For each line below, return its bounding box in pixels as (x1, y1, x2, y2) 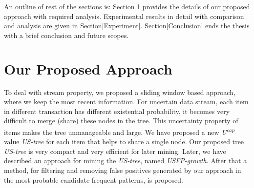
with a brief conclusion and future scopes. (4, 30, 129, 40)
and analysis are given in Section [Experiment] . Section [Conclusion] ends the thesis (4, 20, 250, 31)
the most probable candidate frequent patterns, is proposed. (4, 174, 183, 185)
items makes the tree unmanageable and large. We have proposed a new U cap (4, 125, 235, 137)
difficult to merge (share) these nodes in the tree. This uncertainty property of (4, 115, 238, 126)
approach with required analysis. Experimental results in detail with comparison (4, 11, 244, 21)
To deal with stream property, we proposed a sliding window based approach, (4, 87, 235, 97)
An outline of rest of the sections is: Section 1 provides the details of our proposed (4, 1, 250, 11)
